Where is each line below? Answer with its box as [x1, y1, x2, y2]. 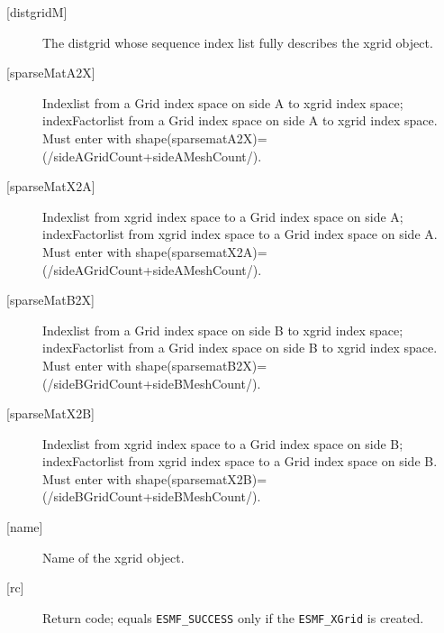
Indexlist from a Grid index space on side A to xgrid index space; [42, 93, 403, 112]
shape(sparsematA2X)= [135, 128, 267, 147]
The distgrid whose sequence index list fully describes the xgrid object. [42, 32, 433, 51]
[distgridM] [6, 3, 68, 21]
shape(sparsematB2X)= [135, 355, 267, 374]
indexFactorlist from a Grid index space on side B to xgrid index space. [42, 338, 438, 357]
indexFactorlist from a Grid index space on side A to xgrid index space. [42, 111, 438, 130]
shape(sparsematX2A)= [135, 242, 267, 261]
